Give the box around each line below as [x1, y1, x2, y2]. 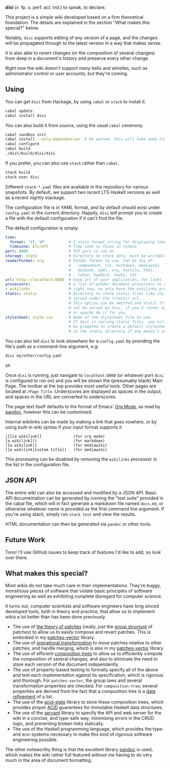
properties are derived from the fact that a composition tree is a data [12, 688, 156, 695]
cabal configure [5, 141, 39, 146]
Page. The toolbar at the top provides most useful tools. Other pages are [5, 382, 156, 389]
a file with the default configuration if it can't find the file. [5, 215, 124, 221]
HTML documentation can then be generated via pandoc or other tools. [5, 521, 152, 527]
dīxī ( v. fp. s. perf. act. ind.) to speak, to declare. [5, 5, 106, 10]
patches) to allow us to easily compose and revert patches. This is [12, 629, 151, 635]
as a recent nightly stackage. [5, 195, 66, 201]
